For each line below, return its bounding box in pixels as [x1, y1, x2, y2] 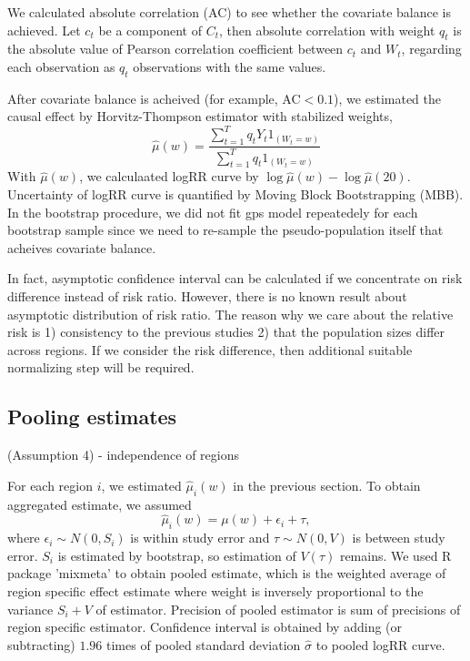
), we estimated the [334, 88, 441, 107]
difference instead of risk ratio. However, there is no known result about [7, 287, 407, 305]
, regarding [401, 39, 462, 58]
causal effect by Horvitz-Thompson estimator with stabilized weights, [7, 107, 393, 126]
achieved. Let [7, 20, 81, 39]
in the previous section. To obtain [233, 475, 421, 494]
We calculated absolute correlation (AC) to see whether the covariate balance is [7, 3, 452, 21]
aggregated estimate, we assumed [7, 494, 192, 514]
